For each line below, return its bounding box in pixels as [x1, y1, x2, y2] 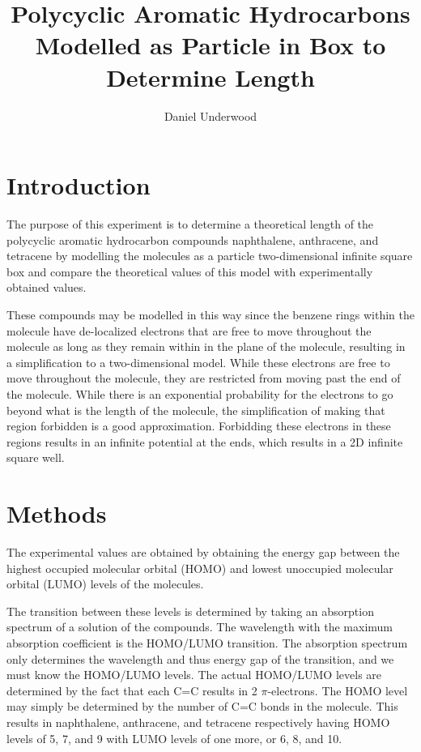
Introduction [6, 169, 151, 202]
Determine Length [106, 60, 315, 93]
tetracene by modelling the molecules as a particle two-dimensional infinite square [6, 247, 413, 264]
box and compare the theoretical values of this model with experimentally [6, 263, 373, 280]
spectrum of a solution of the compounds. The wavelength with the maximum [6, 618, 393, 635]
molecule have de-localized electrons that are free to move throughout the [6, 322, 372, 339]
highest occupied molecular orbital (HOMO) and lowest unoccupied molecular [6, 559, 393, 576]
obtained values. [6, 279, 87, 296]
